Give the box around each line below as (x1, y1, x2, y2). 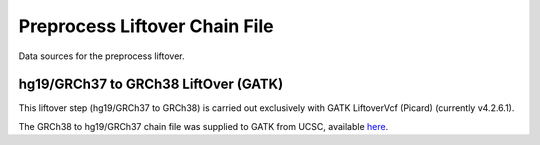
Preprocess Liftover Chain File (18, 15, 274, 37)
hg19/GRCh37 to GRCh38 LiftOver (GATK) (18, 76, 284, 93)
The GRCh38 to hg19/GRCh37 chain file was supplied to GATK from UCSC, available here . (18, 120, 389, 132)
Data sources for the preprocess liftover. (18, 50, 185, 62)
